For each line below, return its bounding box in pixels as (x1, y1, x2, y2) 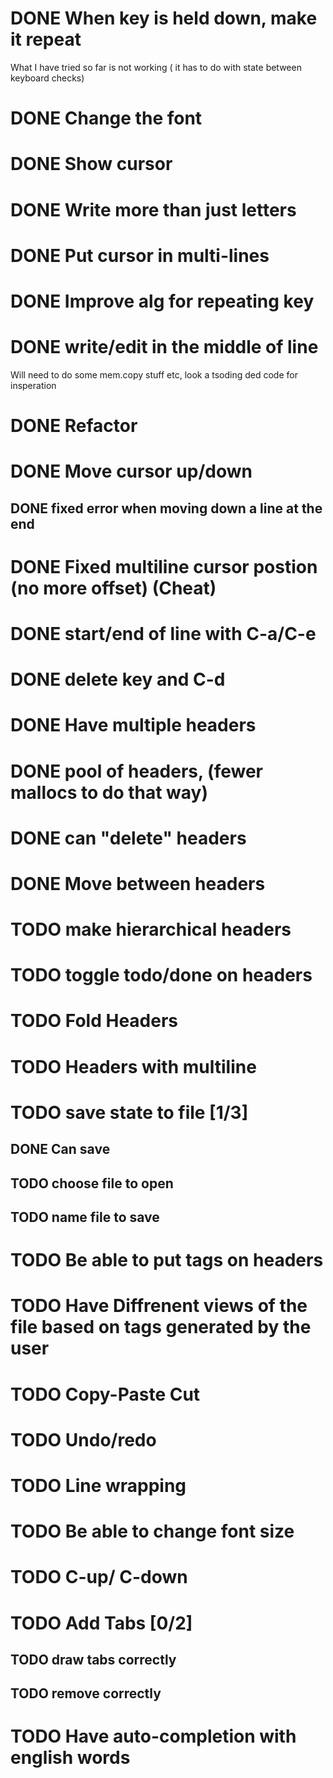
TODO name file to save (10, 1209, 160, 1226)
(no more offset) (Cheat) (10, 577, 217, 599)
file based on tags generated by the (10, 1316, 312, 1339)
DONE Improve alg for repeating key (10, 290, 315, 312)
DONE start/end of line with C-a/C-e (10, 622, 317, 645)
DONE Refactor (10, 415, 138, 437)
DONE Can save (10, 1141, 111, 1158)
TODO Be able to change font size (10, 1520, 295, 1543)
